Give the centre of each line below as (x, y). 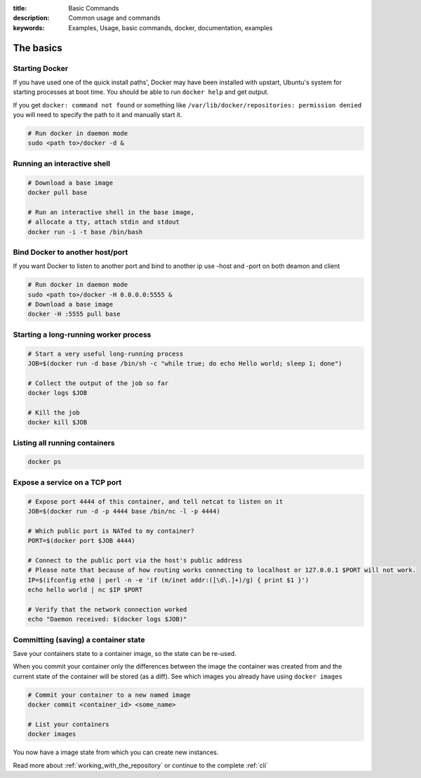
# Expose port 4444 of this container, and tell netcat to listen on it (155, 501)
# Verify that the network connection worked (107, 609)
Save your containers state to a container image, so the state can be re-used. (125, 654)
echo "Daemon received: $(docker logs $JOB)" (107, 619)
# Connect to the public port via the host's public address (135, 560)
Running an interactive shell (61, 163)
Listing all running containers (64, 443)
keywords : (29, 27)
